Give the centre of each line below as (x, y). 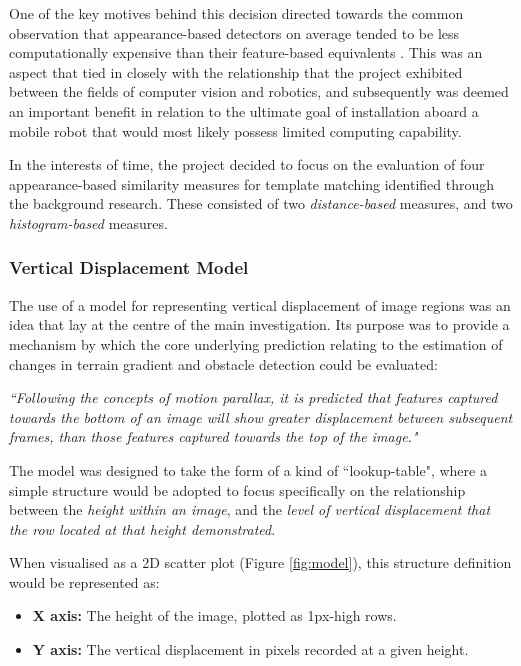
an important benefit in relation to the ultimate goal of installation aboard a (244, 110)
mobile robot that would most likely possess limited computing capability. (235, 130)
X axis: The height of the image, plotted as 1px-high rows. (214, 615)
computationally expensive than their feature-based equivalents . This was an (246, 52)
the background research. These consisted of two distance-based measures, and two (261, 203)
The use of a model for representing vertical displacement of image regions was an (260, 304)
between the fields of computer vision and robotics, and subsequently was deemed (259, 91)
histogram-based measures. (88, 222)
